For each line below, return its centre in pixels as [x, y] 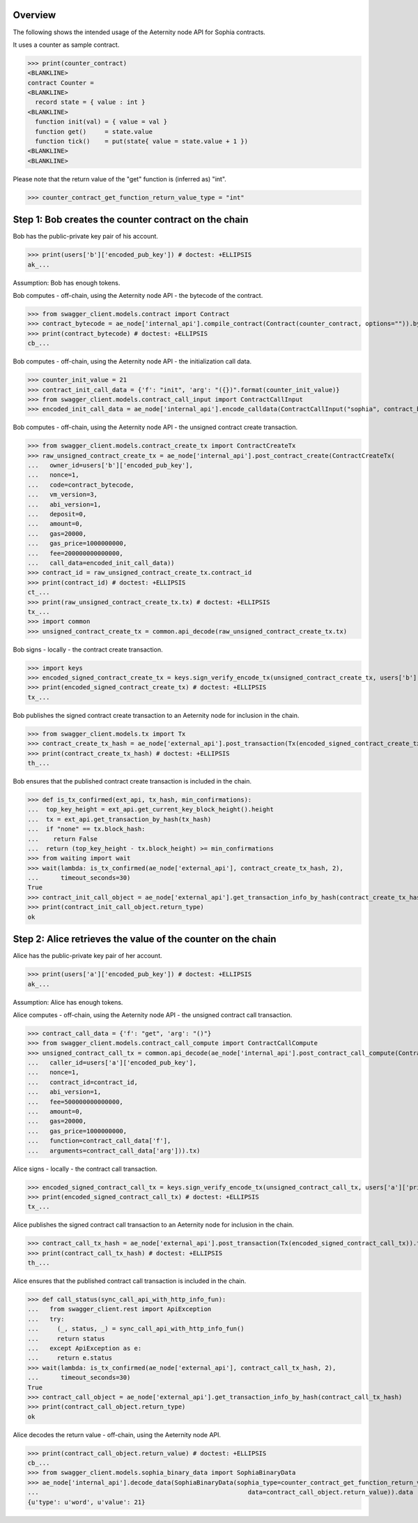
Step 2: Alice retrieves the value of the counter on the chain [145, 939]
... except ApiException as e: [85, 1348]
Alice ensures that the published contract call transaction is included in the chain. [130, 1281]
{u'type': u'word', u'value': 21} [86, 1502]
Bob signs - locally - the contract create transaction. [88, 650]
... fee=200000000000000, [75, 553]
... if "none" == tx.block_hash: [86, 829]
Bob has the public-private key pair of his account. [85, 237]
